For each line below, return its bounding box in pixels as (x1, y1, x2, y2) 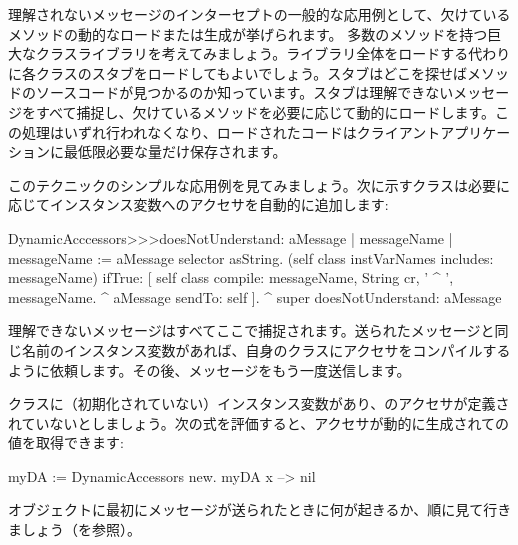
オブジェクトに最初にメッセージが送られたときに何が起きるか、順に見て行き (8, 499, 512, 520)
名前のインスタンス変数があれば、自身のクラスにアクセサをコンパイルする (21, 339, 511, 360)
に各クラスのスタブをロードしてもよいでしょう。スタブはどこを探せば (8, 62, 467, 83)
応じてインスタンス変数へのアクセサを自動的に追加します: (8, 194, 389, 215)
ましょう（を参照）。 (8, 519, 141, 540)
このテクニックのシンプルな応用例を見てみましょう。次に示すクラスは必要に (8, 174, 511, 195)
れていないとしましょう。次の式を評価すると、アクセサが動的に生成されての (8, 412, 510, 433)
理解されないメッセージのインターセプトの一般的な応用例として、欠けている (8, 4, 511, 24)
